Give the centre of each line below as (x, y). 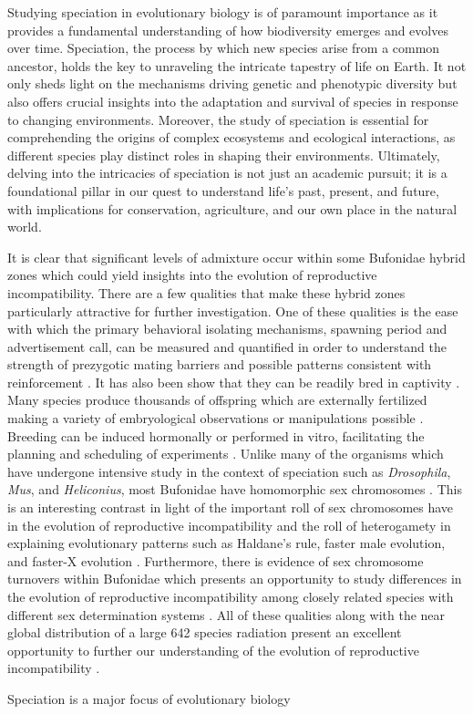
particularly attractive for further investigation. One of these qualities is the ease (233, 310)
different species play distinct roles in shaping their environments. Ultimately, (224, 155)
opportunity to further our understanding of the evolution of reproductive (213, 650)
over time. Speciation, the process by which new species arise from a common (224, 48)
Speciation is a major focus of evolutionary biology (149, 698)
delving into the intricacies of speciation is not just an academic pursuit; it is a (227, 173)
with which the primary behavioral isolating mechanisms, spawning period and (227, 329)
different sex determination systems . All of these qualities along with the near (226, 614)
